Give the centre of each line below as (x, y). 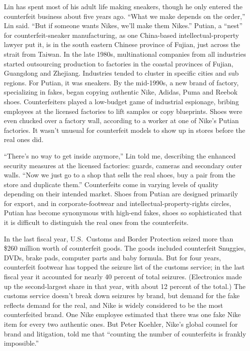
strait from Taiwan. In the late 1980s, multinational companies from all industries (125, 54)
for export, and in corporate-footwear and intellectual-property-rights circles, (118, 203)
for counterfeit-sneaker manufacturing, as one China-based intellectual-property (122, 35)
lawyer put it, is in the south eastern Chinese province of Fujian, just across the (122, 44)
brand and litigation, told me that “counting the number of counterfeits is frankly (125, 333)
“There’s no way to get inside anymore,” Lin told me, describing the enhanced (120, 155)
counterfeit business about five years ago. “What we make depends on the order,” (125, 16)
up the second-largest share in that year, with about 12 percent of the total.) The (125, 286)
